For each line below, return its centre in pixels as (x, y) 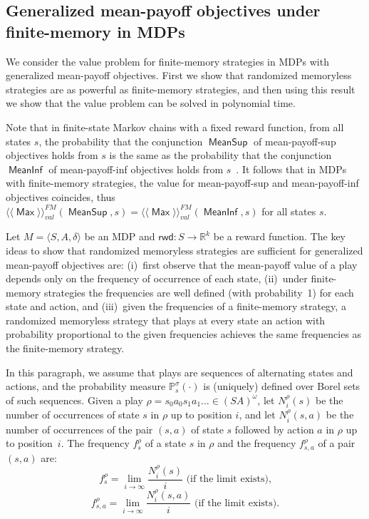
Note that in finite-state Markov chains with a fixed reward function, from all (175, 127)
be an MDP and (120, 236)
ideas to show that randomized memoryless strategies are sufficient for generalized (184, 250)
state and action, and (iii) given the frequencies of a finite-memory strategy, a (176, 306)
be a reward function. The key (280, 236)
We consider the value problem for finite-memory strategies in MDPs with (167, 61)
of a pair (337, 443)
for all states (289, 211)
